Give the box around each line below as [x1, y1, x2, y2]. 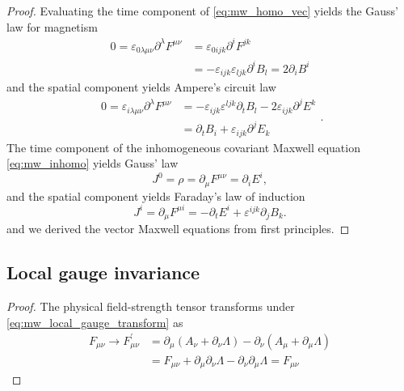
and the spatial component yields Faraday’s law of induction [6, 187, 305, 204]
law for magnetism [6, 18, 98, 35]
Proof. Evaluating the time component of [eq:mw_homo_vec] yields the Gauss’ [6, 2, 399, 19]
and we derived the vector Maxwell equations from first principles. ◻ [6, 220, 350, 237]
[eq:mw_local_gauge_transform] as [6, 313, 183, 330]
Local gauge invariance [6, 260, 200, 285]
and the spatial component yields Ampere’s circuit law [6, 79, 276, 96]
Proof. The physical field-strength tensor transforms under [6, 298, 295, 315]
